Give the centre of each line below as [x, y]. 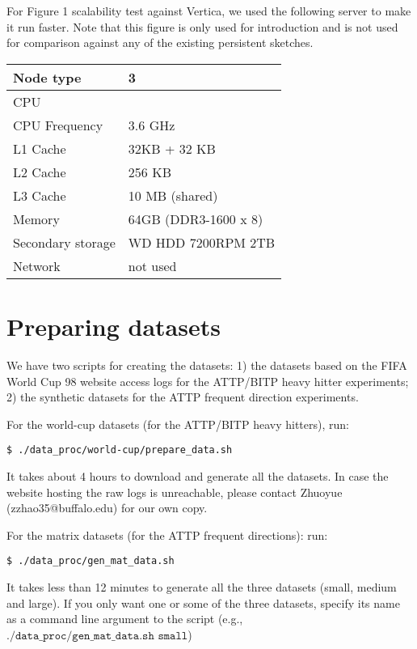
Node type [47, 77]
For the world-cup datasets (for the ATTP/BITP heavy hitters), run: [178, 424]
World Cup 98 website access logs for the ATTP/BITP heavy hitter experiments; [208, 381]
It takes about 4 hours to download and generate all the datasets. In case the [198, 475]
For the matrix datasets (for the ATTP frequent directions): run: [167, 534]
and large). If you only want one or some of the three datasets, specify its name [203, 602]
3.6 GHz [152, 125]
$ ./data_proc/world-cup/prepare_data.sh [120, 450]
